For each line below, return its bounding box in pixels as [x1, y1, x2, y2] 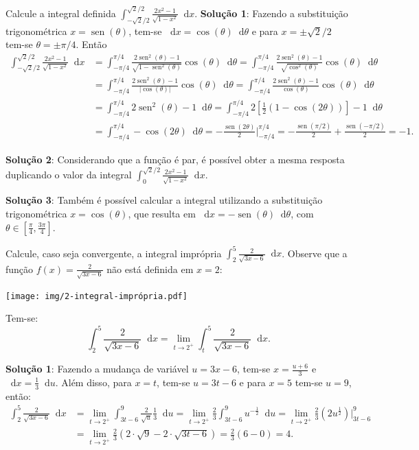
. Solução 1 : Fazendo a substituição [194, 5, 348, 20]
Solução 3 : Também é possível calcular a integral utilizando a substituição [5, 193, 323, 207]
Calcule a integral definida [5, 5, 116, 20]
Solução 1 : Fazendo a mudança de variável [5, 362, 189, 376]
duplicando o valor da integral [5, 167, 132, 181]
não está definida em [106, 261, 194, 276]
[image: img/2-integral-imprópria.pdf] [5, 291, 188, 301]
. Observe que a [282, 246, 348, 260]
